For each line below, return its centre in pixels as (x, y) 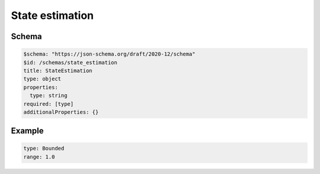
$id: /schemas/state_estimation (71, 62)
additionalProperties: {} (61, 112)
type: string (49, 96)
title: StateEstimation (58, 70)
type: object (42, 79)
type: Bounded (44, 149)
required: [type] (49, 104)
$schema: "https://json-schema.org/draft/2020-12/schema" (109, 54)
